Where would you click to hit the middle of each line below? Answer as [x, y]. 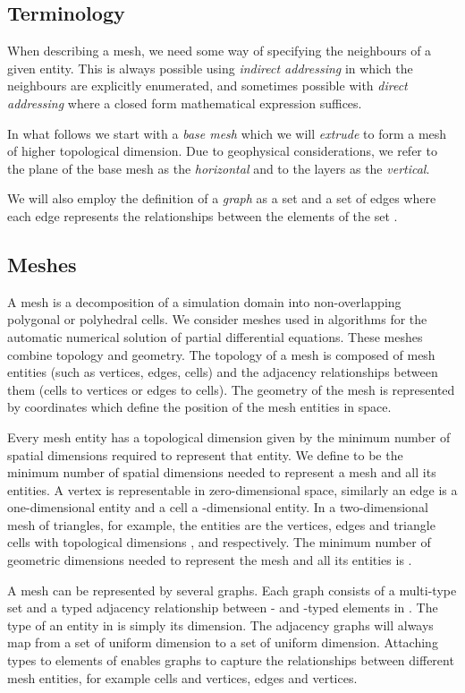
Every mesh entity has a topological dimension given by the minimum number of [229, 436]
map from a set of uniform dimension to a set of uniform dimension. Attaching [223, 642]
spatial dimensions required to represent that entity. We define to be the [205, 454]
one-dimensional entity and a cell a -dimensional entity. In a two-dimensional [218, 507]
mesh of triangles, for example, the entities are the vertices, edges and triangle [221, 524]
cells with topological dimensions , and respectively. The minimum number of [219, 542]
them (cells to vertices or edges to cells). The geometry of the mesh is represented [231, 389]
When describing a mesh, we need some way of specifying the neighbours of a [220, 51]
